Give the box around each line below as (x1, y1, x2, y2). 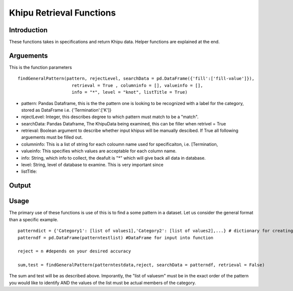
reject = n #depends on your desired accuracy (18, 249, 131, 254)
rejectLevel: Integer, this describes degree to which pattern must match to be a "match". (21, 114, 199, 120)
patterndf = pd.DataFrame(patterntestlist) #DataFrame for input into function (18, 235, 213, 240)
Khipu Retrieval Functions (9, 7, 116, 18)
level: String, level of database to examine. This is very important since (21, 162, 164, 168)
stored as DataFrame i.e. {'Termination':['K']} (21, 107, 112, 113)
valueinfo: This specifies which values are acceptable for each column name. (21, 148, 177, 154)
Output (9, 181, 31, 190)
